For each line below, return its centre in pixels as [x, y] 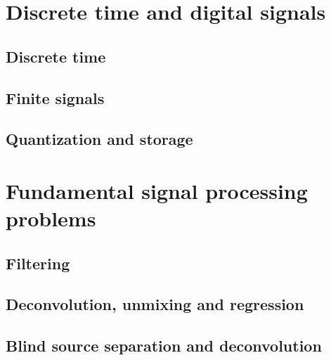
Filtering [38, 263]
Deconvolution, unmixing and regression [155, 304]
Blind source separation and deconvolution [164, 346]
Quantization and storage [99, 139]
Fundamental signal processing [157, 190]
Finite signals [55, 97]
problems [51, 218]
